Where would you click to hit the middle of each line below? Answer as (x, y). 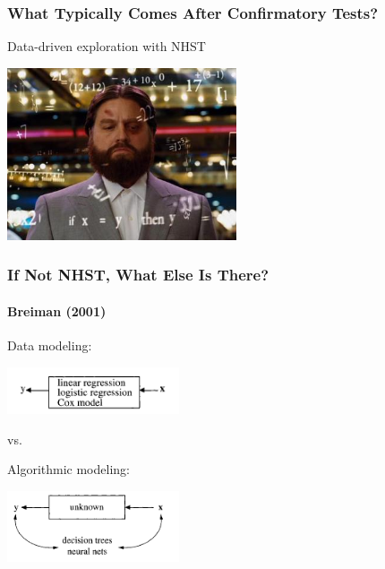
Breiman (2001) (57, 310)
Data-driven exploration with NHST (107, 46)
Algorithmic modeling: (68, 469)
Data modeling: (50, 345)
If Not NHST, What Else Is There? (138, 275)
